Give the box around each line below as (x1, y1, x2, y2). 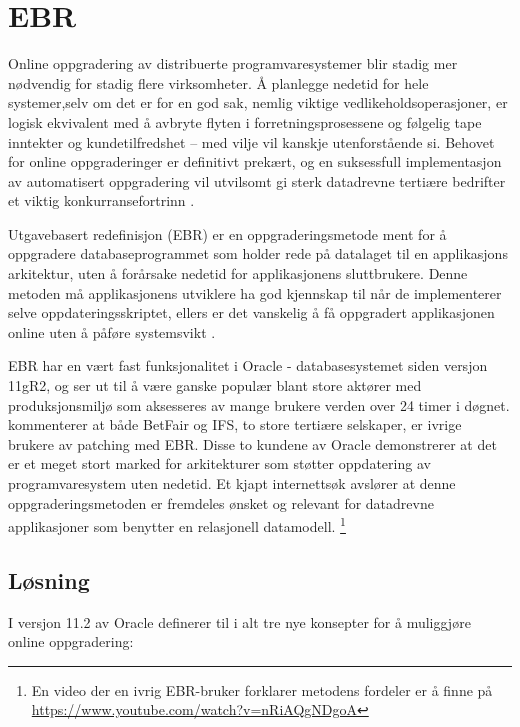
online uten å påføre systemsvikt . (8, 321, 216, 342)
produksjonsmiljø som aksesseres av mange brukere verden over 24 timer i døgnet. (8, 394, 510, 415)
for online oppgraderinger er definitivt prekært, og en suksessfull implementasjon (8, 151, 502, 172)
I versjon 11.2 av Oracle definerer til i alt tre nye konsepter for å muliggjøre (8, 611, 471, 632)
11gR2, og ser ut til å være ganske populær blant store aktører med (8, 375, 422, 396)
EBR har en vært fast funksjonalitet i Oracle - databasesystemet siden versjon (8, 355, 488, 376)
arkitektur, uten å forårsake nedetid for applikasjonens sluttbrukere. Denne (8, 263, 468, 284)
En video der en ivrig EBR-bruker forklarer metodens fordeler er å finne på (31, 679, 493, 700)
